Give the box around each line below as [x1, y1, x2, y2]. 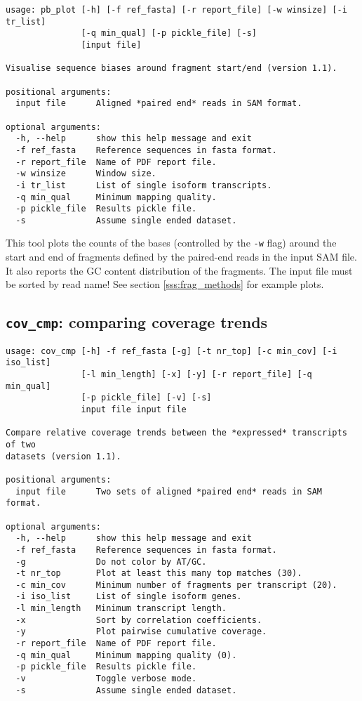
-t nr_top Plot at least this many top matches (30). [15, 568, 302, 579]
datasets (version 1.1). [6, 451, 121, 461]
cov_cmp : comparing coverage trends [6, 311, 268, 333]
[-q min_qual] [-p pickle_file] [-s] [81, 28, 257, 39]
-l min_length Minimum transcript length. [15, 603, 227, 614]
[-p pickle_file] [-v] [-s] [81, 393, 212, 403]
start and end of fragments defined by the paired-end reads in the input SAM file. [6, 249, 357, 264]
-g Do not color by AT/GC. [15, 556, 207, 567]
